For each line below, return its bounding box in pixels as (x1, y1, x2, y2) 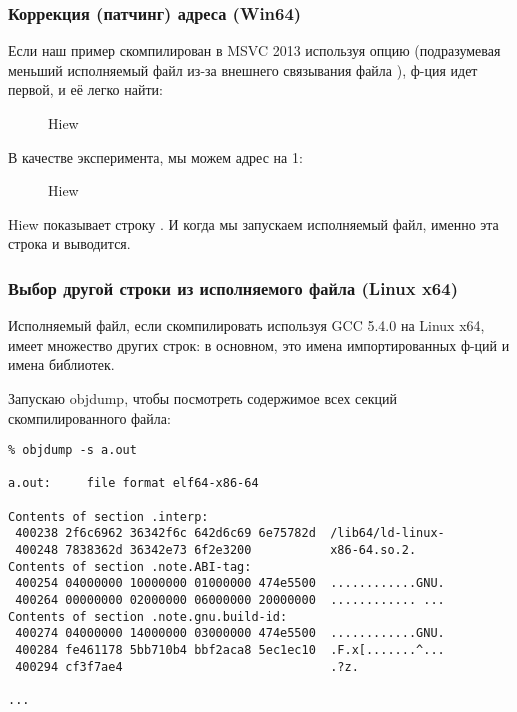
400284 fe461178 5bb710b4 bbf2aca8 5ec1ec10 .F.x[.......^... (15, 643, 445, 658)
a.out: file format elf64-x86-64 (8, 476, 259, 491)
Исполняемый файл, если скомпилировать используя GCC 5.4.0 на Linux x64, (8, 315, 485, 336)
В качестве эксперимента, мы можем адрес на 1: (8, 146, 303, 167)
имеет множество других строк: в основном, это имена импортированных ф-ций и (8, 334, 510, 355)
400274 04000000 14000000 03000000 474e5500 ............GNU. (15, 626, 445, 641)
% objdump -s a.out (8, 443, 137, 458)
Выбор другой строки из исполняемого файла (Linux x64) (8, 275, 458, 300)
